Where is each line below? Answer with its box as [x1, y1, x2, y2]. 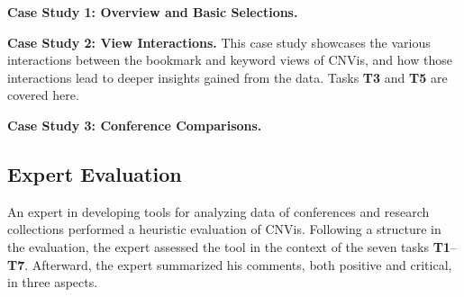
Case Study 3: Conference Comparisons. [7, 115, 262, 134]
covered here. [7, 85, 79, 104]
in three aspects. [7, 273, 98, 292]
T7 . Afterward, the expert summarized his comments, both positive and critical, [7, 255, 452, 274]
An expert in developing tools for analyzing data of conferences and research [7, 202, 430, 220]
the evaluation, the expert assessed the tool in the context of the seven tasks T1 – [7, 237, 457, 256]
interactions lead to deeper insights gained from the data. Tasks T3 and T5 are [7, 67, 448, 86]
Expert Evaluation [7, 159, 182, 187]
